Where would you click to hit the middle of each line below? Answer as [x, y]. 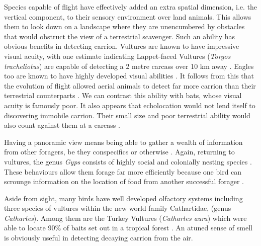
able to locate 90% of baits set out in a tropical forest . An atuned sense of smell [128, 228]
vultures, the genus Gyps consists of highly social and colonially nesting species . [128, 161]
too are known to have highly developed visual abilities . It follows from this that [129, 76]
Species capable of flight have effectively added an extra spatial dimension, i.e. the [131, 7]
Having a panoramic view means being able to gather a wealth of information [123, 142]
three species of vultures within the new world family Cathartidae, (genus [118, 208]
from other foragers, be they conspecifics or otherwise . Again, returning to [119, 152]
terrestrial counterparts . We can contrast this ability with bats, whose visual [123, 95]
